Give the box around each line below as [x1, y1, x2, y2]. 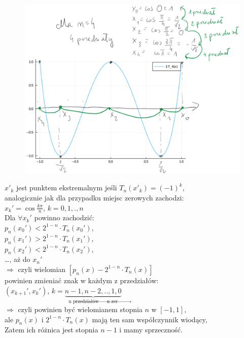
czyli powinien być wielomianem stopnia [18, 303, 143, 314]
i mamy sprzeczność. [119, 324, 183, 335]
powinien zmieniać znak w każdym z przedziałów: [5, 275, 159, 285]
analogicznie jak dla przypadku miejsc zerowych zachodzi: [5, 192, 184, 202]
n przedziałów [68, 299, 99, 305]
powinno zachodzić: [34, 212, 94, 223]
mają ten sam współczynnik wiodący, [92, 314, 207, 324]
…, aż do [5, 254, 30, 264]
